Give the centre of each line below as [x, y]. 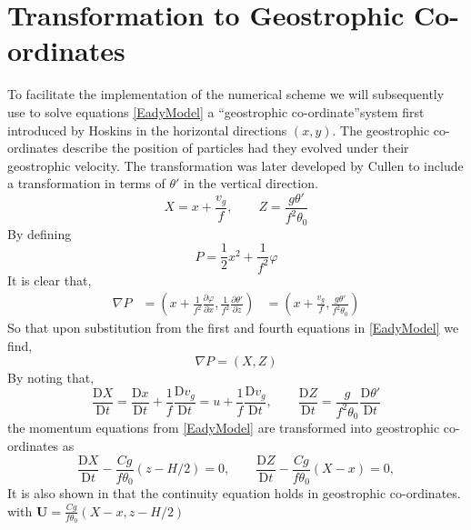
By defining [40, 233]
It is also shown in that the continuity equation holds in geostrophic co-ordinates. [234, 493]
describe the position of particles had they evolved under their [235, 148]
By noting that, [51, 377]
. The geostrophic [381, 130]
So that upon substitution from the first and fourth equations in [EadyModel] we [233, 328]
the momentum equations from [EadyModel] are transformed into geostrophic [224, 428]
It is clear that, [50, 280]
